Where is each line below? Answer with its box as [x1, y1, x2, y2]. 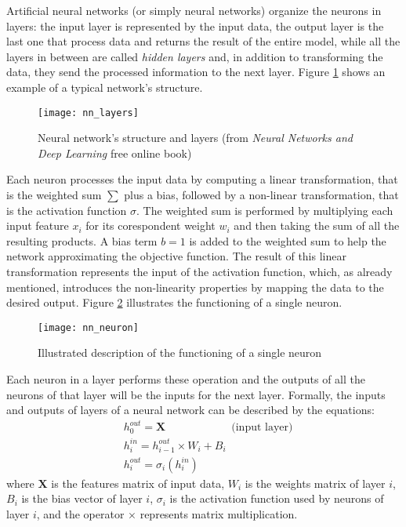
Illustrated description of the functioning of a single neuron [38, 344, 322, 361]
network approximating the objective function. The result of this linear [6, 248, 346, 264]
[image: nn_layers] [38, 107, 139, 118]
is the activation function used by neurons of [169, 490, 384, 507]
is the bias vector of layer [21, 490, 143, 507]
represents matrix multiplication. [140, 505, 298, 522]
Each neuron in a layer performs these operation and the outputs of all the [6, 371, 365, 387]
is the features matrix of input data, [51, 474, 225, 491]
